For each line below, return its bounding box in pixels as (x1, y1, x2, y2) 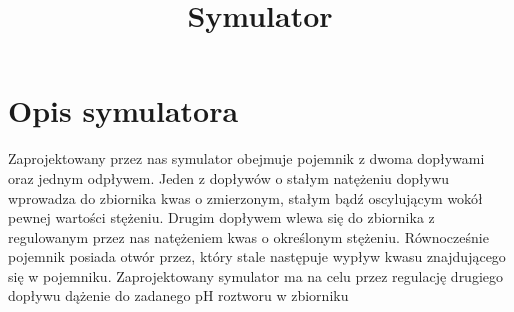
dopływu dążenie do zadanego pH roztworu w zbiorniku (8, 285, 349, 306)
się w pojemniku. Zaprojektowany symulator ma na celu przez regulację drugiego (8, 265, 504, 286)
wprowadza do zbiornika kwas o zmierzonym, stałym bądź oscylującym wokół (8, 187, 483, 208)
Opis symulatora (8, 90, 239, 131)
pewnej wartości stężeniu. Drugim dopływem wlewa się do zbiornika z (8, 207, 435, 228)
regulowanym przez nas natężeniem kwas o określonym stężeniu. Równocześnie (8, 226, 489, 247)
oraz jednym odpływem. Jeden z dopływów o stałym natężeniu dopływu (8, 167, 450, 188)
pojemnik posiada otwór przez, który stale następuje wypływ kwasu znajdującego (8, 246, 506, 267)
